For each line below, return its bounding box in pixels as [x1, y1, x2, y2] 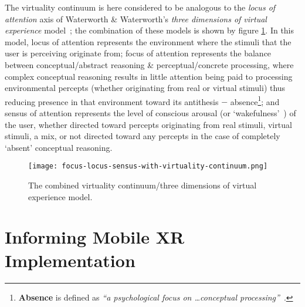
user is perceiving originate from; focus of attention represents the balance [5, 47, 272, 59]
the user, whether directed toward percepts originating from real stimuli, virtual [5, 118, 292, 130]
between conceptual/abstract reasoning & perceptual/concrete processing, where [5, 58, 294, 70]
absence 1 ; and [230, 93, 280, 107]
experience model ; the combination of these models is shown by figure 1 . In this [5, 24, 294, 36]
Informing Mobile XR [5, 225, 185, 249]
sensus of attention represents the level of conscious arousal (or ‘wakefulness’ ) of [5, 107, 296, 119]
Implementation [5, 248, 135, 272]
